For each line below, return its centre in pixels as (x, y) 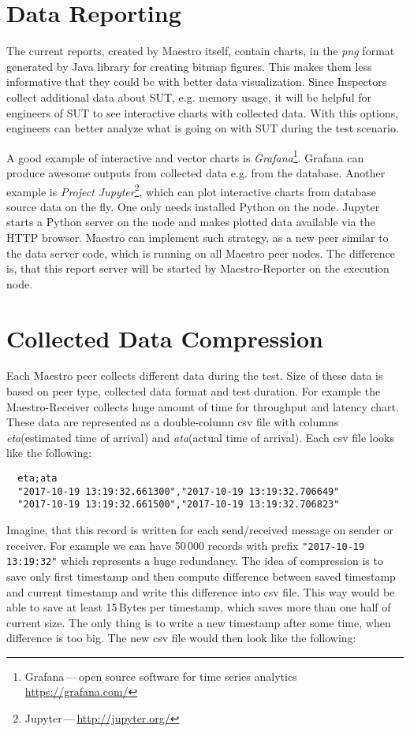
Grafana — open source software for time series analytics (161, 676)
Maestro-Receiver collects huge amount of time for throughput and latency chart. (203, 406)
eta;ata (37, 479)
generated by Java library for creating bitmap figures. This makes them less (189, 66)
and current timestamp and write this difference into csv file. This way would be (201, 591)
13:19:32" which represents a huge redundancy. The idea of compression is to (195, 561)
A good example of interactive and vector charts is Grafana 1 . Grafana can (185, 156)
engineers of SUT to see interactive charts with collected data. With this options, (203, 112)
